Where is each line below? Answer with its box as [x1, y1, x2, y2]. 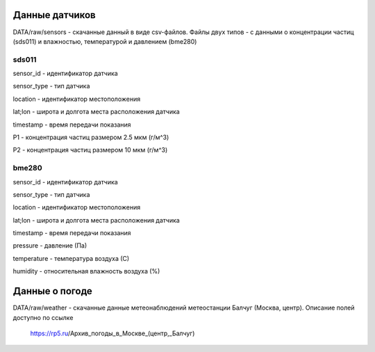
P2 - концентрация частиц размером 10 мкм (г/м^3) [12, 146, 168, 154]
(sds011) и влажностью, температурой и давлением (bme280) [12, 37, 197, 45]
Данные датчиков [12, 9, 97, 21]
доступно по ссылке [12, 313, 74, 321]
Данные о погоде [12, 285, 93, 297]
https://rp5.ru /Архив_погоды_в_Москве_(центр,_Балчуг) [30, 329, 195, 337]
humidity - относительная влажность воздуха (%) [12, 267, 160, 275]
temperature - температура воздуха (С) [12, 254, 130, 262]
